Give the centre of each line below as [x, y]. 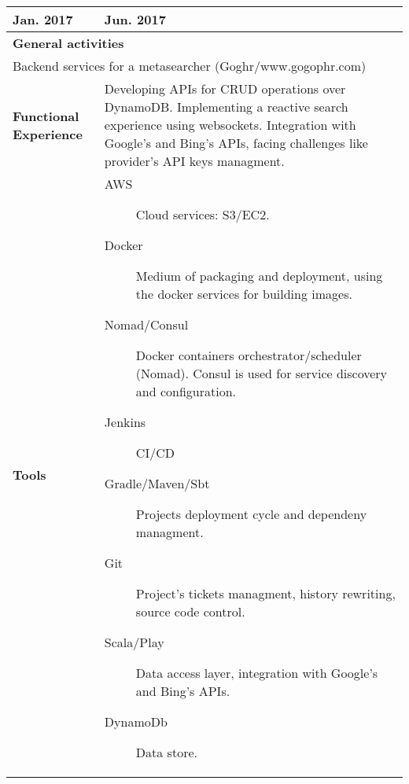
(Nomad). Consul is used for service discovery [262, 373]
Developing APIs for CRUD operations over [225, 88]
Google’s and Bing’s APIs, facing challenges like [236, 143]
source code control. [190, 611]
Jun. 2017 [135, 19]
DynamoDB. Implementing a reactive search [226, 107]
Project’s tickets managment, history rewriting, [265, 593]
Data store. [166, 752]
